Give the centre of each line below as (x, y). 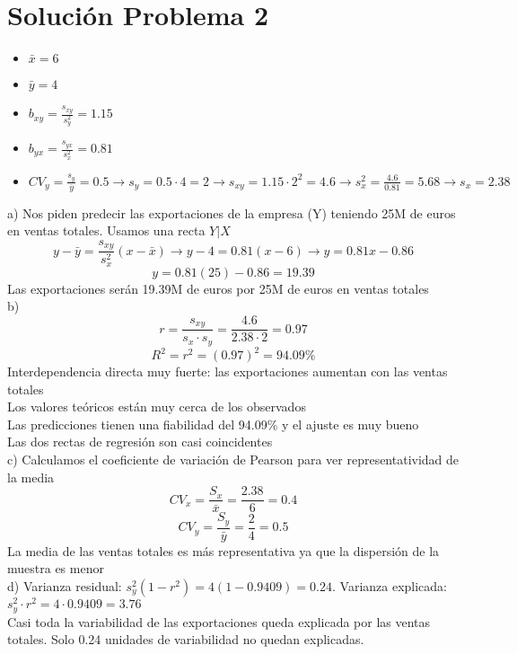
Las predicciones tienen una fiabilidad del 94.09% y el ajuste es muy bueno (213, 424)
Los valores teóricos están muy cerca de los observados (157, 407)
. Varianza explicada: (390, 585)
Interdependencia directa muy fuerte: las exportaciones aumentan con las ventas (228, 371)
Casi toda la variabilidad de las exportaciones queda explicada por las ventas (219, 621)
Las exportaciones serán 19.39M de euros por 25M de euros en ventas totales (218, 288)
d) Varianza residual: (65, 585)
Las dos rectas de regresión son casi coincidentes (140, 442)
